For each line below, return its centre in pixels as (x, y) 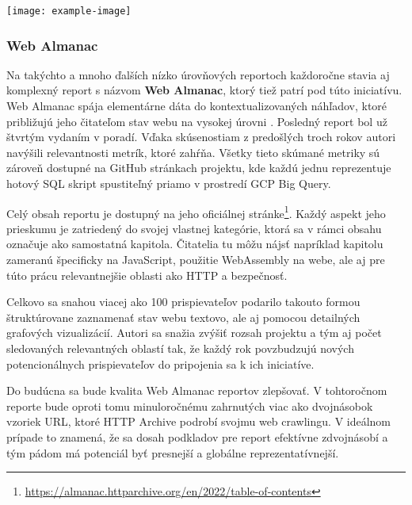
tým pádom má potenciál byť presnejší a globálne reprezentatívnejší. (173, 452)
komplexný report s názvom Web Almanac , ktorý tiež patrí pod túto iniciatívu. (204, 90)
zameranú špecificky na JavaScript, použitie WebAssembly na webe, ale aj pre (196, 260)
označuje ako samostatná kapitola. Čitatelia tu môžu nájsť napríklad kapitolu (195, 244)
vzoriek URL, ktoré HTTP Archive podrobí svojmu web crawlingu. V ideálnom (199, 421)
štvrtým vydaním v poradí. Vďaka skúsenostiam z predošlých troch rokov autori (201, 137)
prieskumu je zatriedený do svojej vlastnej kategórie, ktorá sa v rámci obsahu (194, 228)
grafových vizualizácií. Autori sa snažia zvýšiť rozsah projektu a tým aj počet (194, 333)
